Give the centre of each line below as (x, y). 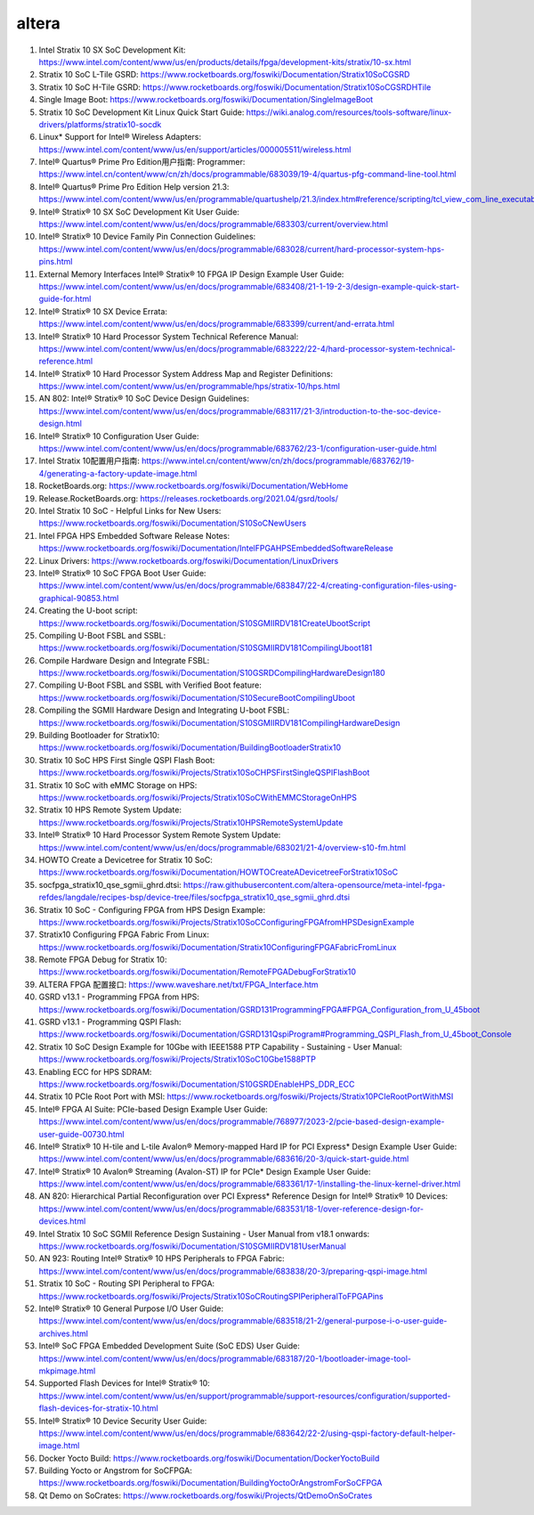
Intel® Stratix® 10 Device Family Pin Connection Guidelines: (147, 237)
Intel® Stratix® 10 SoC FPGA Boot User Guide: (122, 573)
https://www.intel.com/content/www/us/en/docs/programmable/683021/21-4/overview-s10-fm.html (222, 847)
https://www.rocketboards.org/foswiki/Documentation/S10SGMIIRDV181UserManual (192, 1246)
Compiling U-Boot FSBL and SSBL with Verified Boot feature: (150, 685)
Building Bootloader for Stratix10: (99, 736)
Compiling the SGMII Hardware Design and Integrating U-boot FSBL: (164, 710)
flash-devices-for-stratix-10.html (99, 1408)
